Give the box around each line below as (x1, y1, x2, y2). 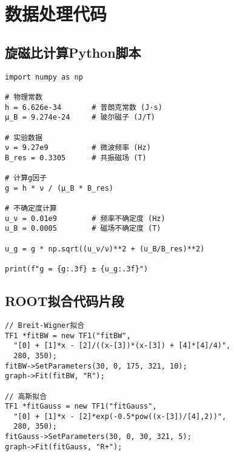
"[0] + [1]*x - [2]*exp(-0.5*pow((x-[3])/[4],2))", (13, 412, 227, 421)
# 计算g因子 (5, 174, 47, 183)
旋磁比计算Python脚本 (5, 43, 141, 61)
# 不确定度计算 (5, 204, 57, 213)
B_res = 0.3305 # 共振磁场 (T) (5, 153, 147, 162)
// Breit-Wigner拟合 (5, 321, 85, 330)
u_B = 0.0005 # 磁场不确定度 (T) (5, 224, 161, 233)
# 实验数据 (5, 133, 42, 142)
